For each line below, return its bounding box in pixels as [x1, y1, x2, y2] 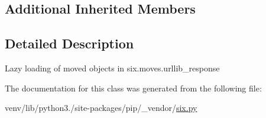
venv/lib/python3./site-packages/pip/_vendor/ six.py [5, 101, 197, 114]
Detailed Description [5, 34, 134, 53]
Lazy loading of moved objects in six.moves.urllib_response [5, 61, 220, 74]
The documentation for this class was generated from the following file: [5, 81, 262, 94]
